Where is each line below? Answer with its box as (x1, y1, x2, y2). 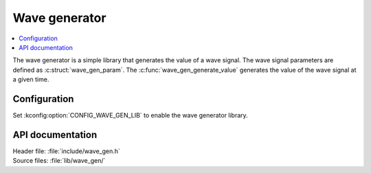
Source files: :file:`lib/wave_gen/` (12, 157, 106, 165)
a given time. (12, 75, 49, 83)
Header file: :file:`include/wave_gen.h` (12, 147, 120, 155)
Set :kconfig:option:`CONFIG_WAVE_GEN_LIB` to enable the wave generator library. (12, 111, 249, 120)
